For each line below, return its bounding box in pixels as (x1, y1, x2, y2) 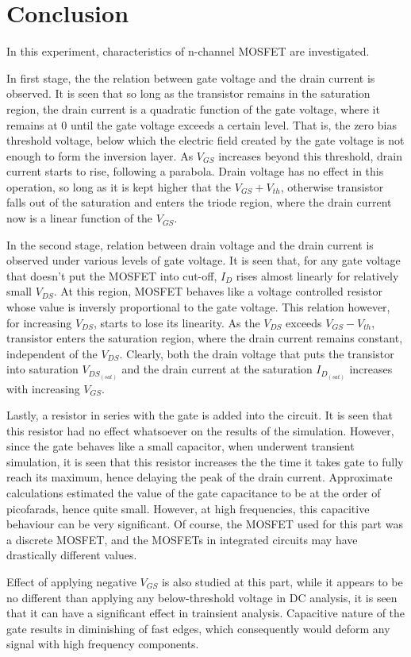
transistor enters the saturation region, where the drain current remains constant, (6, 330, 403, 346)
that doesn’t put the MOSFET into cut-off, (6, 267, 217, 284)
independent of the (6, 345, 98, 361)
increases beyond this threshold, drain (218, 147, 403, 164)
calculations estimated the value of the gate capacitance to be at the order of (6, 485, 381, 501)
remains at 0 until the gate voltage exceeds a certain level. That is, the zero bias (6, 116, 397, 133)
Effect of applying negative (6, 574, 136, 590)
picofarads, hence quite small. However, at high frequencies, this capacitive (6, 500, 370, 516)
